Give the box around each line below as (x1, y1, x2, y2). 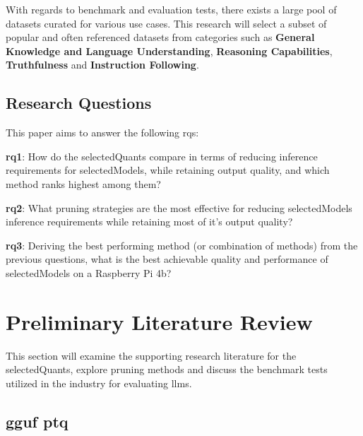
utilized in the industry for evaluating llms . (6, 375, 192, 390)
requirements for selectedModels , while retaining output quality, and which (6, 163, 330, 177)
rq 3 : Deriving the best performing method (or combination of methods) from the (6, 237, 358, 252)
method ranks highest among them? (6, 176, 161, 191)
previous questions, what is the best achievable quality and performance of (6, 252, 328, 266)
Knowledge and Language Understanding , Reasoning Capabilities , (6, 43, 333, 58)
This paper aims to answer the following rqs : (6, 125, 199, 140)
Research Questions (6, 92, 152, 114)
